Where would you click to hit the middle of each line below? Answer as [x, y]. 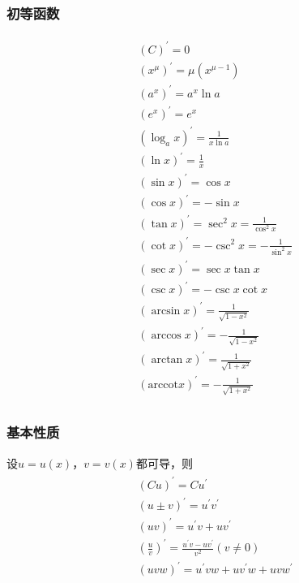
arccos [166, 336]
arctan [167, 360]
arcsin [166, 311]
